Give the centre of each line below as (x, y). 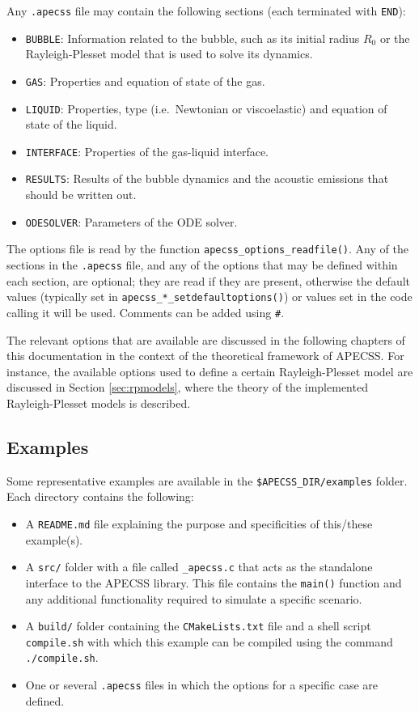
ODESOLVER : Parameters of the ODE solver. (131, 221)
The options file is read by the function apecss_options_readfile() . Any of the (207, 249)
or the (395, 38)
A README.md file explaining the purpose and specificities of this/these (199, 524)
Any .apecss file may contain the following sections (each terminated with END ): (206, 11)
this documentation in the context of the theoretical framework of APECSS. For (205, 356)
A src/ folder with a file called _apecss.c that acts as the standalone (199, 567)
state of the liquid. (71, 124)
